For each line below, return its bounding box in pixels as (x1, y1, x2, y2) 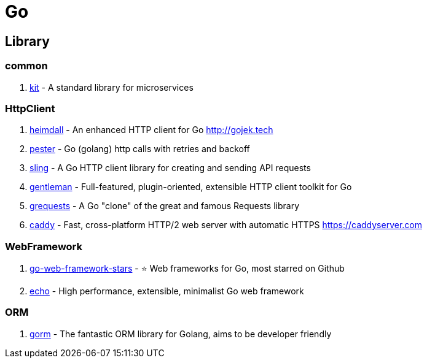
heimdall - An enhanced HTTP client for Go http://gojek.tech (29, 124, 273, 136)
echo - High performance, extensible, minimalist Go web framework (29, 286, 304, 297)
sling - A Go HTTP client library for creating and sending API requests (29, 162, 311, 174)
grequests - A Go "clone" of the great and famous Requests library (29, 201, 299, 212)
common (5, 59, 48, 72)
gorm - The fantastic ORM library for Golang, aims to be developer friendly (29, 328, 332, 339)
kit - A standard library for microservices (29, 82, 194, 93)
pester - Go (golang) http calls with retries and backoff (29, 143, 250, 155)
